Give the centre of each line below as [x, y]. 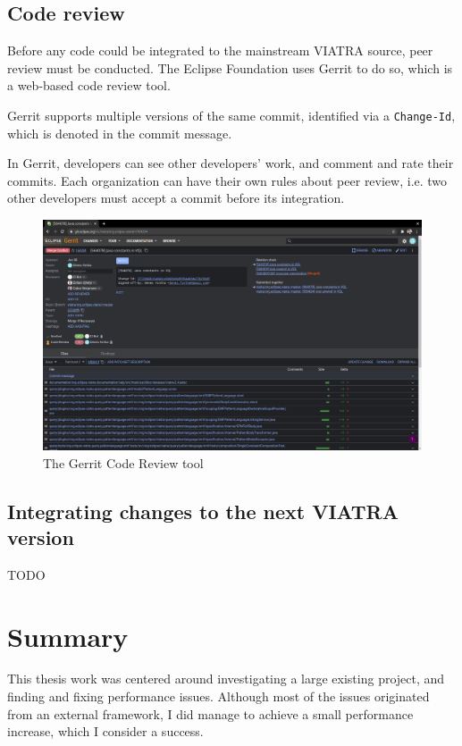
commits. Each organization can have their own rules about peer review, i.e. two [227, 180]
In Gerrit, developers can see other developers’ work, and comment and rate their [231, 163]
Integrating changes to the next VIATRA [203, 511]
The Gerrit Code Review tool [123, 462]
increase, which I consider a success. [105, 731]
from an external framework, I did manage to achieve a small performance [210, 713]
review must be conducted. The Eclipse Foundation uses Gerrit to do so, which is [230, 67]
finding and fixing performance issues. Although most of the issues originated [218, 696]
